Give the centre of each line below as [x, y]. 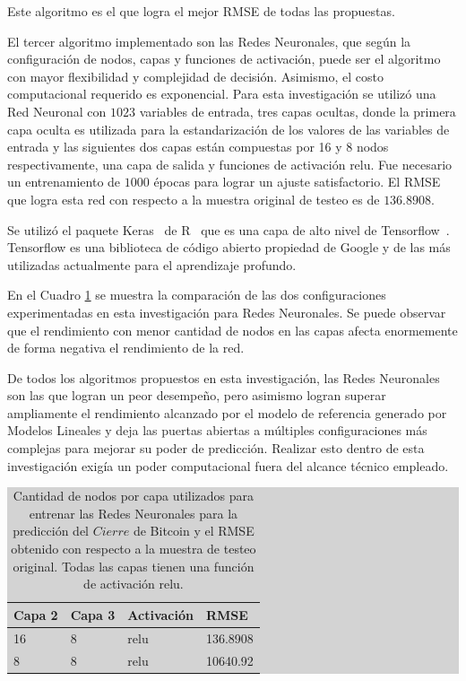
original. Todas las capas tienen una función [134, 566]
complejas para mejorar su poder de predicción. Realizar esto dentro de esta [216, 448]
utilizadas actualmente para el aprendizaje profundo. [152, 264]
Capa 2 [36, 614]
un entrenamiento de [64, 182]
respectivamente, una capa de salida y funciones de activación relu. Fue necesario [230, 164]
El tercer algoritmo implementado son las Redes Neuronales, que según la [209, 41]
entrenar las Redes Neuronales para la [134, 513]
